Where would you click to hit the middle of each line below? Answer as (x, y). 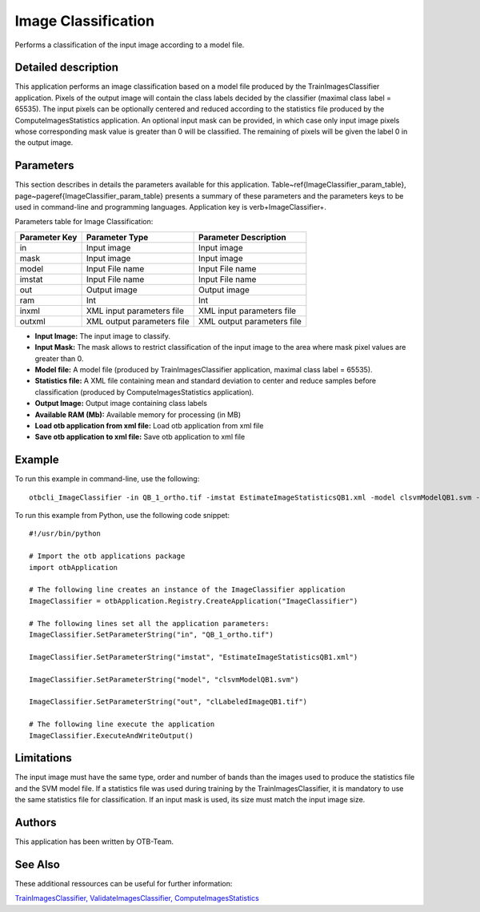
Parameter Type (117, 237)
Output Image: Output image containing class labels (121, 404)
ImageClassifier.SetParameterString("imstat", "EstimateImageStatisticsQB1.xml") (194, 657)
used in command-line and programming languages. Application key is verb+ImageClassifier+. (171, 207)
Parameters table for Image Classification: (84, 222)
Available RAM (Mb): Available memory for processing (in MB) (138, 414)
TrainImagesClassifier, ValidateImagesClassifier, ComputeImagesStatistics (137, 898)
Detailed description (67, 68)
